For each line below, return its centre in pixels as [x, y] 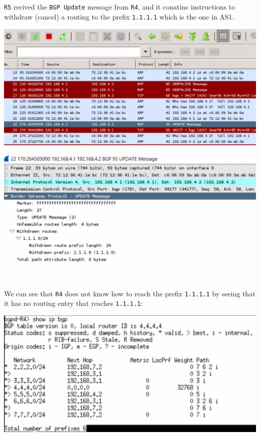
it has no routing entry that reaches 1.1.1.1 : [73, 303]
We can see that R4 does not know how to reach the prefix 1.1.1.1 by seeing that [130, 293]
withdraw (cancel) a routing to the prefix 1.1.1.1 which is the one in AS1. [119, 17]
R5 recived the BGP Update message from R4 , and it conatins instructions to [120, 7]
